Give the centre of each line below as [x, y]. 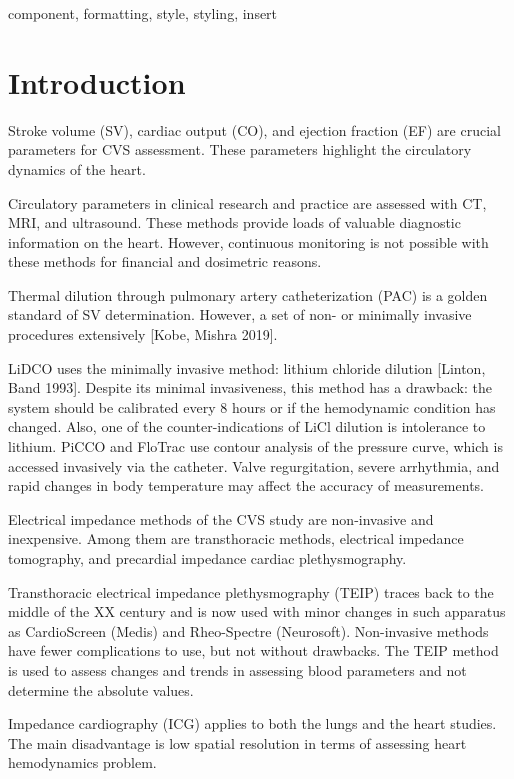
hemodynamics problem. [82, 762]
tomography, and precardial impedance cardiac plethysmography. [207, 558]
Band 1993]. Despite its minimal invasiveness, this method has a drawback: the [250, 387]
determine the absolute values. [101, 689]
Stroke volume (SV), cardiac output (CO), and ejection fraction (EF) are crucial [254, 129]
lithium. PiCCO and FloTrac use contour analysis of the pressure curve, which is [255, 446]
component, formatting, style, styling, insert [143, 13]
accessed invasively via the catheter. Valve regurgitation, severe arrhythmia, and [254, 465]
